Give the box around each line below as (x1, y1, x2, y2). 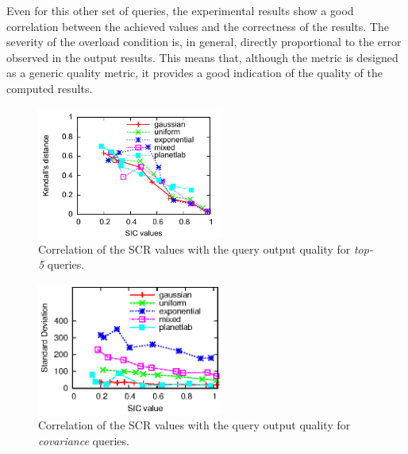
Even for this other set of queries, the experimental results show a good (6, 2, 354, 18)
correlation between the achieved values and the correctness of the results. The (6, 17, 389, 34)
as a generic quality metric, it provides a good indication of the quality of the (6, 64, 383, 81)
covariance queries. (38, 433, 129, 449)
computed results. (6, 80, 93, 96)
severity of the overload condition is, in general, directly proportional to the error (6, 33, 402, 50)
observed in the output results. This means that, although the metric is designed (6, 49, 398, 65)
